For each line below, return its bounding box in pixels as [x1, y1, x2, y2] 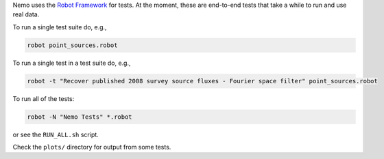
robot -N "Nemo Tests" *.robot [27, 113, 133, 121]
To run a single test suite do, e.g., [12, 23, 107, 31]
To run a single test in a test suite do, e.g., [12, 59, 131, 67]
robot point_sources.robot [27, 41, 118, 49]
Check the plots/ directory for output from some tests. [12, 143, 171, 151]
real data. [12, 10, 40, 18]
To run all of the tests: [12, 94, 75, 102]
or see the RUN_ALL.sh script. [12, 130, 99, 139]
